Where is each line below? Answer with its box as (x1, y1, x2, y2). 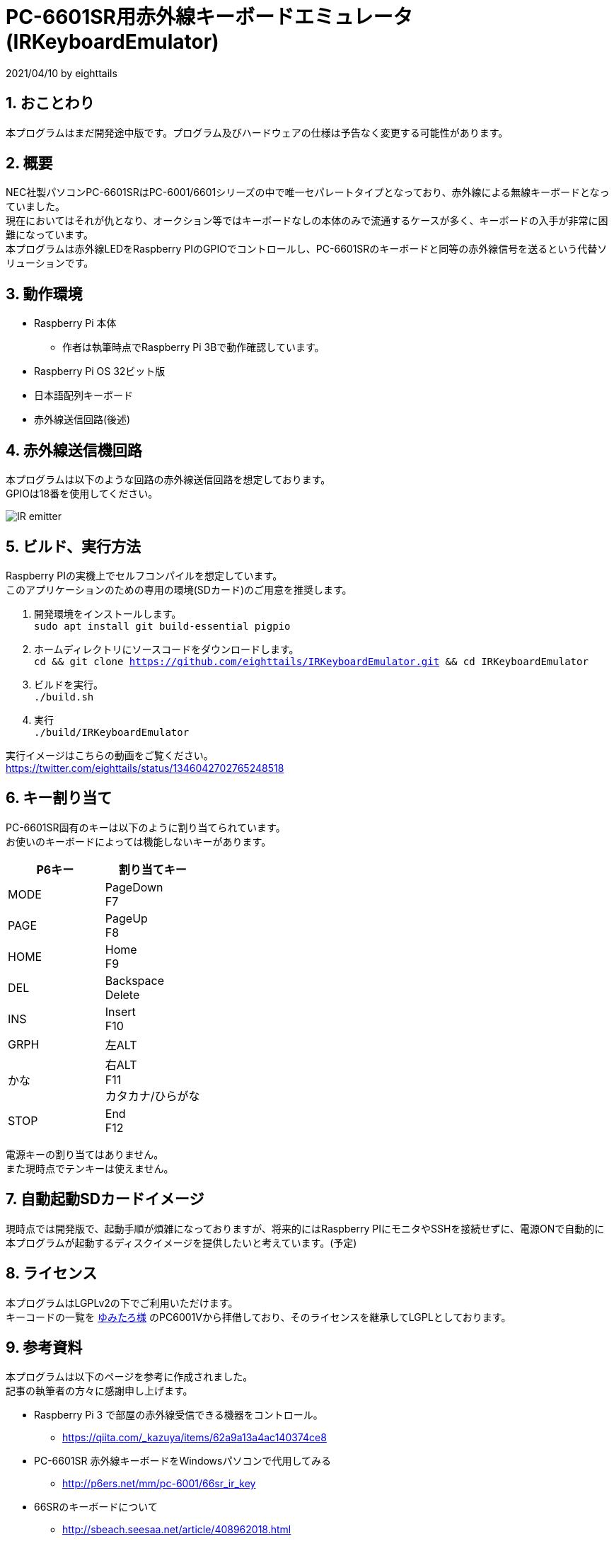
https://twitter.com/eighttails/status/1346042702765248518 (6, 761, 284, 774)
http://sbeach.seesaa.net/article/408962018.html (62, 1523, 291, 1536)
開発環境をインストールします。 (34, 607, 182, 620)
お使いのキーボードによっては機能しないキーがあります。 (6, 835, 272, 848)
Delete (105, 987, 140, 1002)
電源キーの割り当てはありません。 (6, 1148, 164, 1160)
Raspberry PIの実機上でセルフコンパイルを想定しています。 (6, 569, 283, 582)
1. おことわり (6, 94, 95, 112)
